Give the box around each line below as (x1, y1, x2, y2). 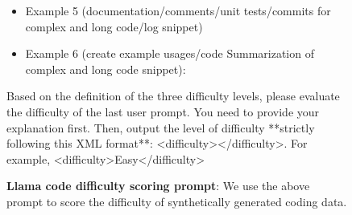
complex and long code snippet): (25, 60, 186, 77)
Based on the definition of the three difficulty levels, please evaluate (6, 87, 340, 104)
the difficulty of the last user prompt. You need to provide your (6, 103, 320, 120)
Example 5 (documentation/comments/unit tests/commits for (25, 2, 331, 18)
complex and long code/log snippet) (25, 18, 203, 34)
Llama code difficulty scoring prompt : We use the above (6, 177, 310, 194)
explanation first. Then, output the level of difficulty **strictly (6, 119, 315, 136)
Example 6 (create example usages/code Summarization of (25, 45, 314, 62)
